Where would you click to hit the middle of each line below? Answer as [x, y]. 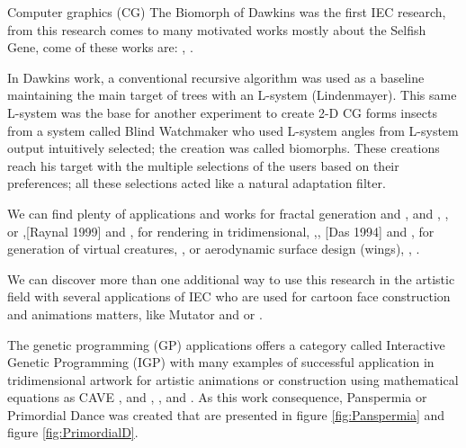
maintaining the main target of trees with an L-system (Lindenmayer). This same [232, 95]
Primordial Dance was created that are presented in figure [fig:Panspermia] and [226, 414]
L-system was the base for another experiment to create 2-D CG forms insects [222, 112]
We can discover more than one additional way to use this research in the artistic [231, 278]
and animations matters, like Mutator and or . [135, 314]
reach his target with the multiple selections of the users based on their [203, 165]
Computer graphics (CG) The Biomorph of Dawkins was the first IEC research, [227, 12]
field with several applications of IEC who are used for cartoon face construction [229, 296]
